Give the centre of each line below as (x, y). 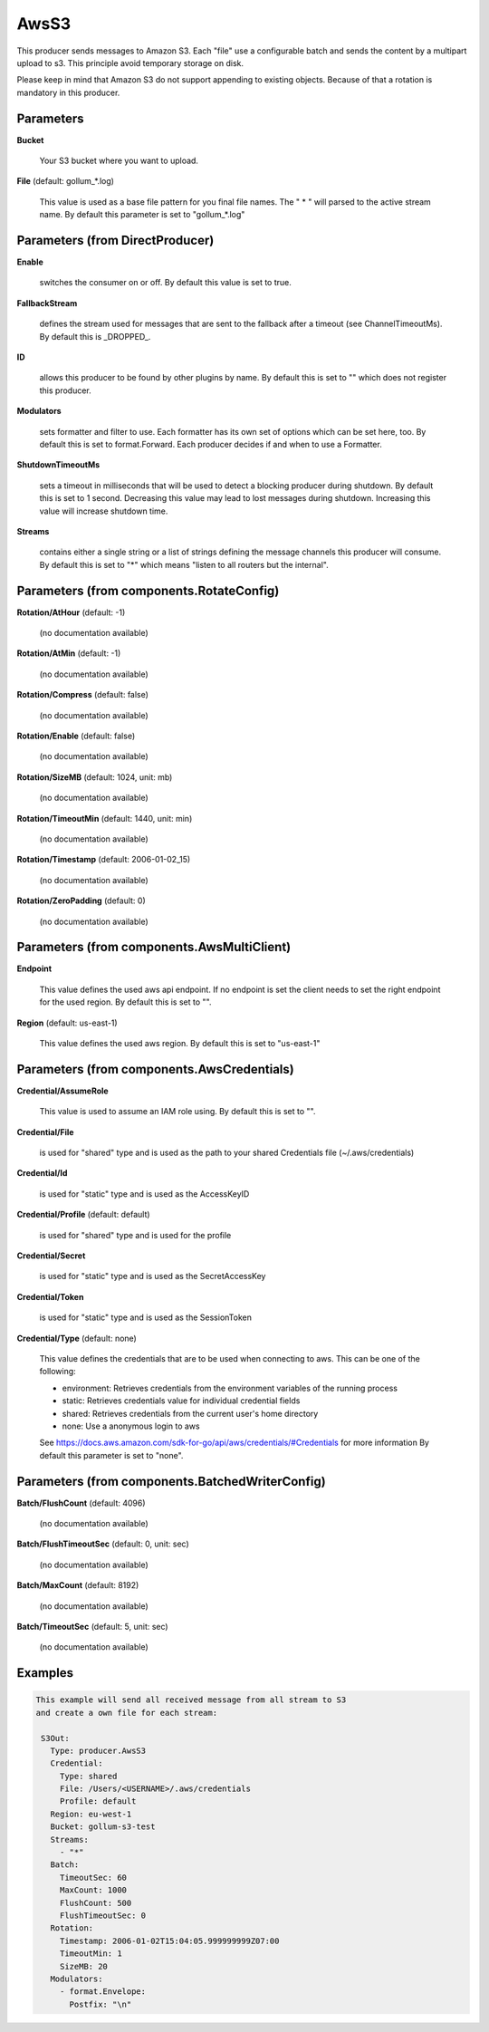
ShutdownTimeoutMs (58, 465)
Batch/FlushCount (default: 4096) (81, 1503)
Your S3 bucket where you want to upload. (119, 161)
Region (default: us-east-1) (67, 1023)
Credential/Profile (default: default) (83, 1215)
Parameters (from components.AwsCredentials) (155, 1069)
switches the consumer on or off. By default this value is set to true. (165, 283)
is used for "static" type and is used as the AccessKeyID (144, 1194)
